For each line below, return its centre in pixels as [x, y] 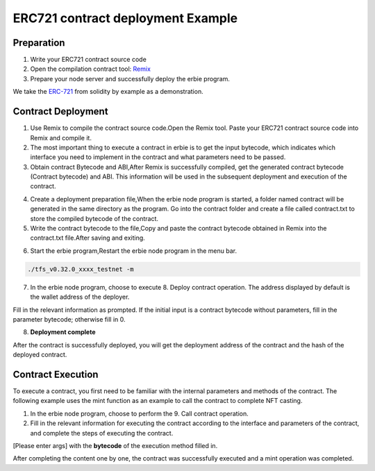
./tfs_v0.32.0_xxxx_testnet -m [81, 269]
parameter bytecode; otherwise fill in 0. [69, 319]
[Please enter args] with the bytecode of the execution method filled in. [115, 446]
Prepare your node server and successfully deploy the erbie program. [130, 78]
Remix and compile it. [61, 138]
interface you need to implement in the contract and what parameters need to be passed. [158, 157]
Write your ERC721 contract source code [89, 60]
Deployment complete [63, 332]
